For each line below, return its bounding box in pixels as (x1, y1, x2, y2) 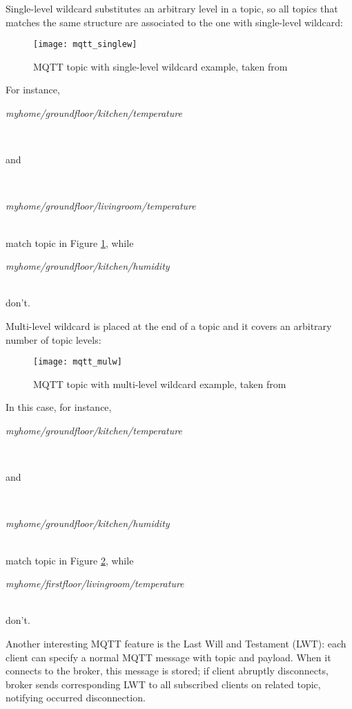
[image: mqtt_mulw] (33, 357, 122, 367)
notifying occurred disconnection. (6, 690, 146, 705)
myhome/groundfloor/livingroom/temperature (6, 199, 196, 213)
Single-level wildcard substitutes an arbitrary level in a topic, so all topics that (6, 1, 338, 15)
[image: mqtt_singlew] (33, 39, 137, 50)
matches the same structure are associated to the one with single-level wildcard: (6, 15, 343, 29)
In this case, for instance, (6, 400, 112, 414)
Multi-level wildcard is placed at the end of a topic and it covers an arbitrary (6, 318, 332, 333)
